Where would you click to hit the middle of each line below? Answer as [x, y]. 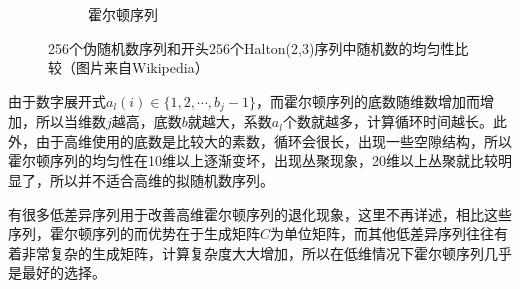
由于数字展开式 [57, 100]
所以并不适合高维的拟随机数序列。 [161, 180]
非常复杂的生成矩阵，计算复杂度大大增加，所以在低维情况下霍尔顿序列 [252, 252]
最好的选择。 [63, 272]
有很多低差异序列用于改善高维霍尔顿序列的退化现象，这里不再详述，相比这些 [260, 213]
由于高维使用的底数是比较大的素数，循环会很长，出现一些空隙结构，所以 [273, 140]
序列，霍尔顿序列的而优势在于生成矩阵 [134, 233]
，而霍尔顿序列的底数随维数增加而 [368, 100]
